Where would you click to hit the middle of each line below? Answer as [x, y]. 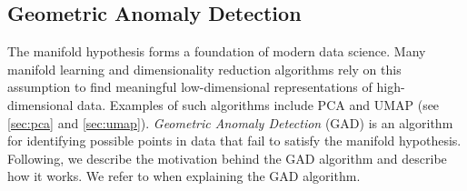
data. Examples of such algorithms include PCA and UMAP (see [258, 104]
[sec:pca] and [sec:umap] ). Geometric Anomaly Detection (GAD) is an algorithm [230, 122]
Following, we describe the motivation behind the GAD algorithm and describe [227, 158]
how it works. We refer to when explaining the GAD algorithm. [184, 176]
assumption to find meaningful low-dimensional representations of [190, 87]
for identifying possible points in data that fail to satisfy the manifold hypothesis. [234, 141]
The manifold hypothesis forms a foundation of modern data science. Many [217, 51]
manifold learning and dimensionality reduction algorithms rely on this [204, 69]
